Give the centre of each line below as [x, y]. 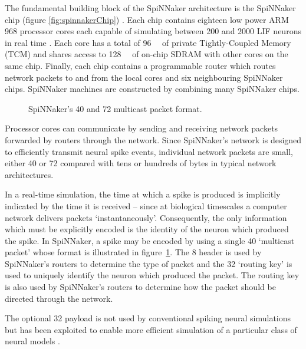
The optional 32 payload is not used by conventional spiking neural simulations [148, 318]
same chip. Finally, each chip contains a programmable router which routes [140, 65]
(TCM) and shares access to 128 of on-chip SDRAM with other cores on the [147, 54]
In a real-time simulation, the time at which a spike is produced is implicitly [143, 194]
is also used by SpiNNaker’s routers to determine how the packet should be [140, 287]
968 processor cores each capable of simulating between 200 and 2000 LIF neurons [153, 31]
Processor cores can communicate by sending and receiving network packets [142, 128]
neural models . [32, 341]
